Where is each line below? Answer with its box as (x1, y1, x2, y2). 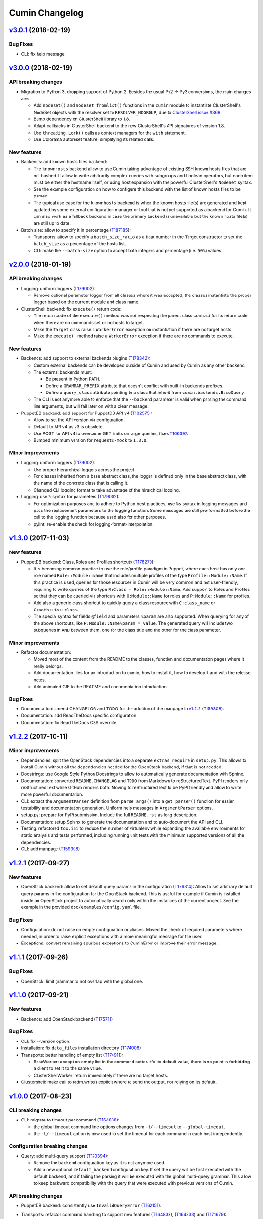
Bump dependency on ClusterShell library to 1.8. (33, 116, 130, 122)
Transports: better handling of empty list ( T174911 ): (21, 1052, 124, 1058)
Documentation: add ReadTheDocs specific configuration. (21, 712, 138, 719)
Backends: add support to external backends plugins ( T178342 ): (21, 355, 150, 361)
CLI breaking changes (9, 1107, 62, 1114)
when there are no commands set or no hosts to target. (33, 319, 144, 325)
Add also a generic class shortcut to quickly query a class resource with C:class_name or (33, 600, 216, 606)
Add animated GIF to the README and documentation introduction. (33, 683, 168, 689)
